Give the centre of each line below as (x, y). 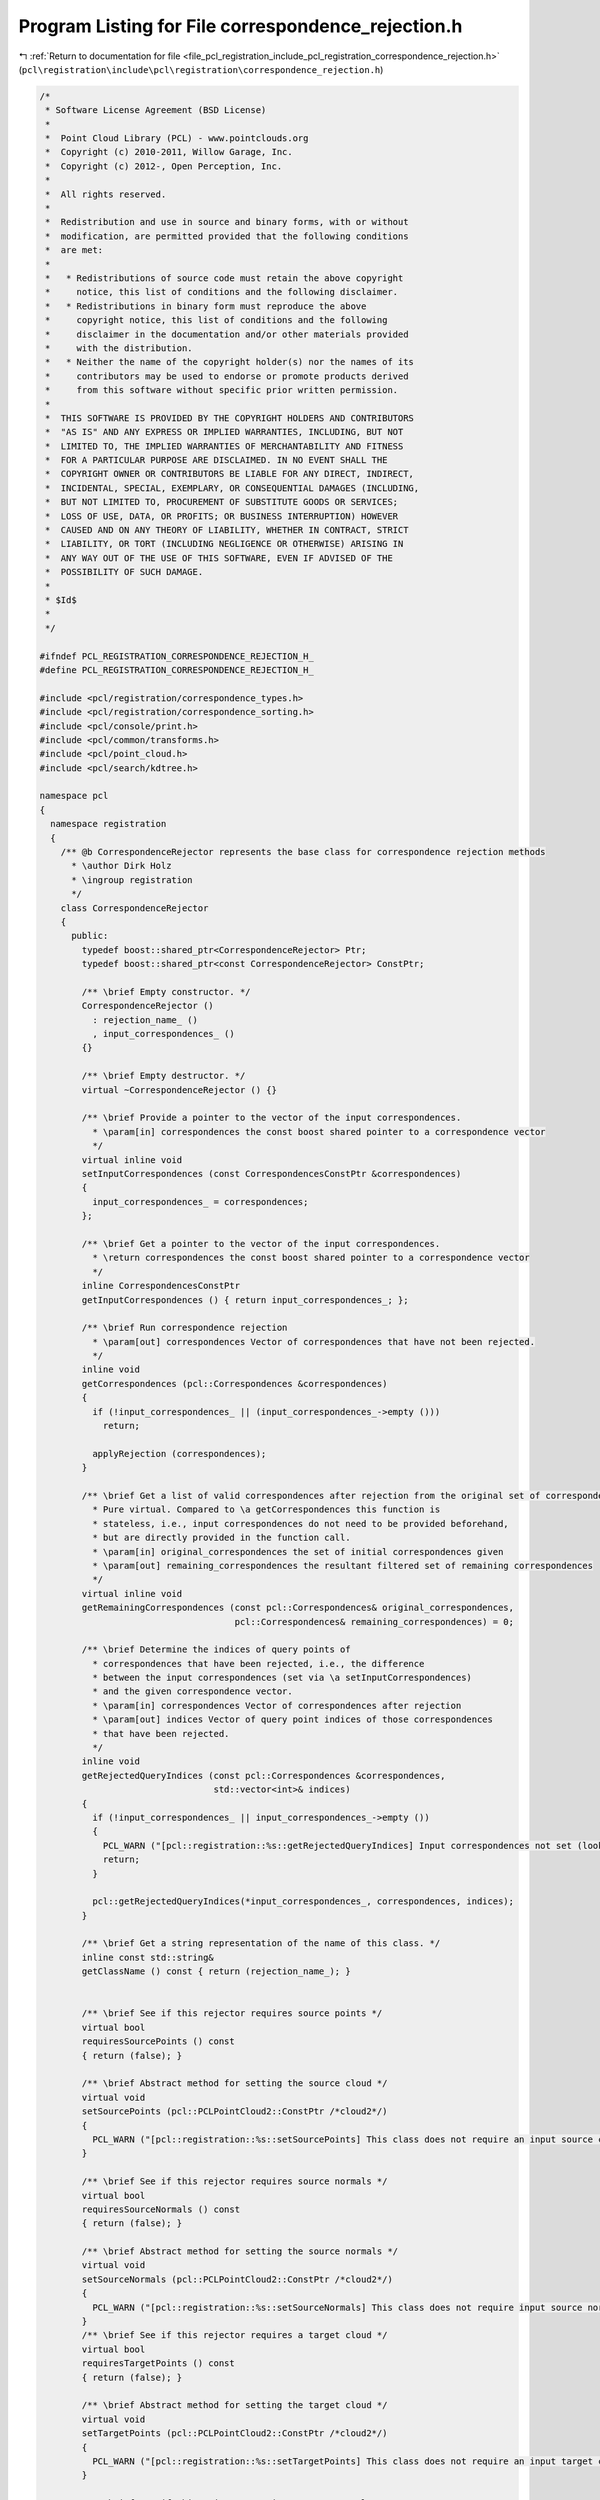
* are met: (74, 250)
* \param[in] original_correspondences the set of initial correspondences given (297, 1551)
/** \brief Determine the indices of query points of (216, 1649)
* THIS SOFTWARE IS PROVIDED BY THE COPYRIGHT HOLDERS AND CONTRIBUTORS (230, 418)
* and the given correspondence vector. (192, 1691)
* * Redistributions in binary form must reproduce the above (206, 306)
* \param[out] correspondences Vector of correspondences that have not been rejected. (313, 1341)
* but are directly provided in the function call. (221, 1538)
